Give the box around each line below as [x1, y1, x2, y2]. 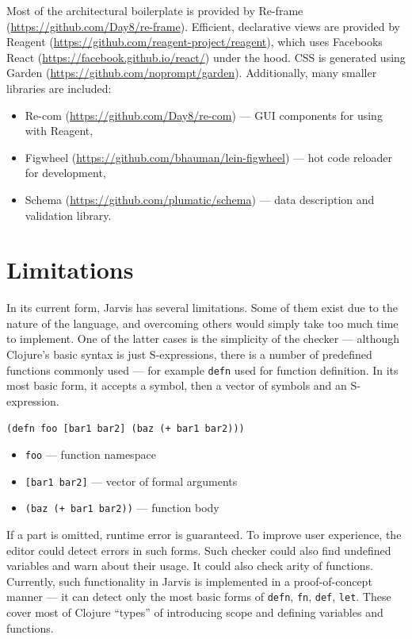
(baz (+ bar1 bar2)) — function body [25, 499, 219, 516]
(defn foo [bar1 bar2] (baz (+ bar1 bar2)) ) [6, 423, 245, 435]
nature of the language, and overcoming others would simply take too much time [6, 314, 399, 331]
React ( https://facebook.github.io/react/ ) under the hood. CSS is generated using [6, 48, 406, 65]
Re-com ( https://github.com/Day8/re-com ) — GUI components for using [25, 106, 383, 123]
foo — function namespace [25, 446, 156, 463]
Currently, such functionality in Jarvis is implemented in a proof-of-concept [6, 572, 372, 589]
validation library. [25, 206, 112, 223]
